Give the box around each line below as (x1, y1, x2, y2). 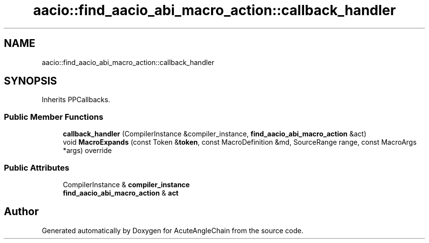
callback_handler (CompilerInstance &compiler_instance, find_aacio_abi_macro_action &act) (63, 130, 367, 138)
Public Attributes (4, 162, 70, 173)
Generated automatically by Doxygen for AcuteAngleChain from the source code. (42, 226, 304, 235)
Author (4, 205, 39, 218)
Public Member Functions (4, 111, 103, 122)
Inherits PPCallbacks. (42, 95, 110, 104)
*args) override (63, 146, 112, 155)
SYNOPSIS (4, 75, 57, 88)
